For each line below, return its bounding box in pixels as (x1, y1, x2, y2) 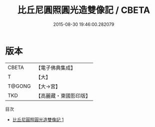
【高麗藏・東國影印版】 (35, 92, 91, 99)
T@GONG (7, 83, 31, 90)
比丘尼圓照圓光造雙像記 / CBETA (17, 4, 151, 16)
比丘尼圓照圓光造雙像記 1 (12, 117, 64, 123)
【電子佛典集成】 (35, 64, 76, 71)
